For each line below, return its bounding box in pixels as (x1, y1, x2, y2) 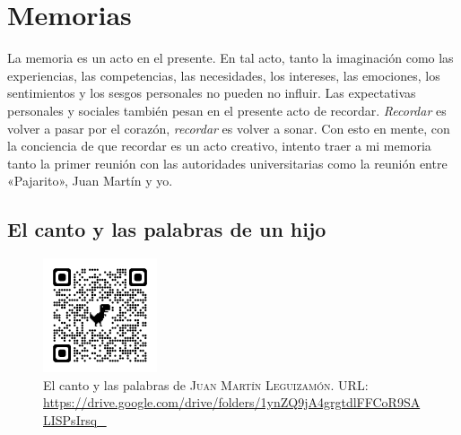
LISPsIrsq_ (43, 411, 107, 430)
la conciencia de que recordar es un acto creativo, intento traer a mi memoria (7, 136, 431, 155)
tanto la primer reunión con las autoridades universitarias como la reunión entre (7, 153, 448, 172)
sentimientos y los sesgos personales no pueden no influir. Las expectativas (7, 83, 416, 102)
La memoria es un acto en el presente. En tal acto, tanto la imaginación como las (7, 48, 454, 67)
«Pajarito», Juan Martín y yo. (7, 171, 173, 190)
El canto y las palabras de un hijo (7, 215, 326, 243)
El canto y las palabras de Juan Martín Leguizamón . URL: (43, 375, 369, 394)
